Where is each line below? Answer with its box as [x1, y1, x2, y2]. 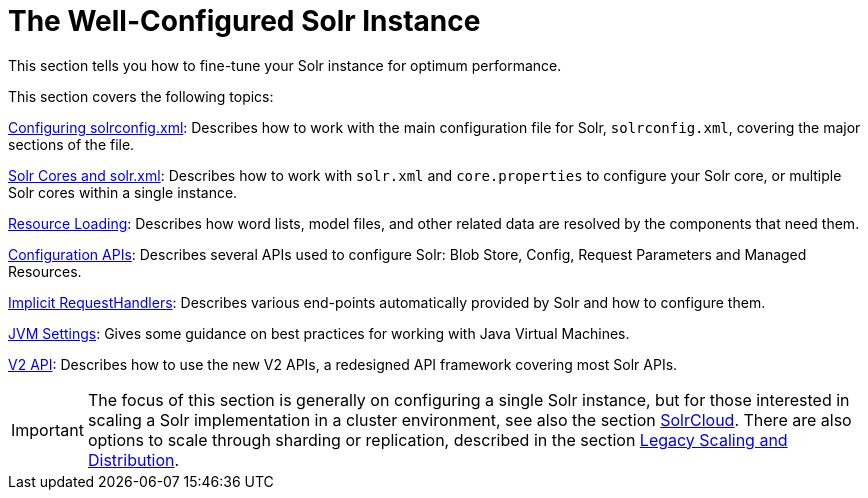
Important [11, 419, 84, 440]
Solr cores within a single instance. [8, 183, 238, 201]
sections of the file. [8, 135, 135, 153]
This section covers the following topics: [8, 87, 274, 105]
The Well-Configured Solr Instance [8, 4, 481, 38]
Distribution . [87, 449, 180, 470]
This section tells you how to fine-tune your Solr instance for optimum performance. [8, 56, 562, 74]
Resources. [8, 262, 82, 280]
